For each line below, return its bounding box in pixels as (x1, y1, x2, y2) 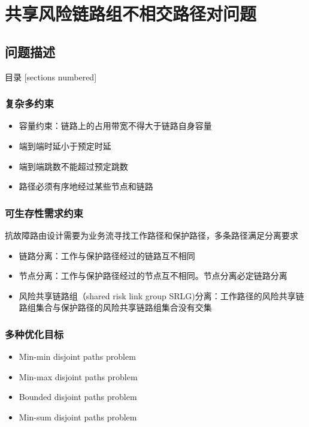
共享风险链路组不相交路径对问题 (5, 1, 257, 26)
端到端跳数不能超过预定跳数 (19, 160, 128, 172)
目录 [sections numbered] (5, 70, 97, 83)
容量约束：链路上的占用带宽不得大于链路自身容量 (19, 119, 212, 132)
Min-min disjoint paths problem (19, 350, 136, 363)
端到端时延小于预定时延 (19, 139, 111, 152)
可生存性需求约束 (5, 205, 83, 220)
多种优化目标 (5, 326, 64, 341)
